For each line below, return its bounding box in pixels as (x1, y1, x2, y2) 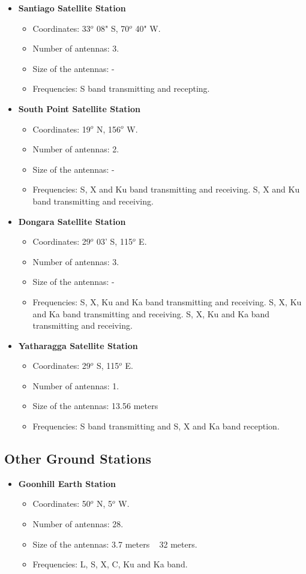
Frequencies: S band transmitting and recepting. (32, 82, 210, 95)
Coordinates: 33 (32, 22, 91, 34)
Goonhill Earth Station (18, 477, 116, 489)
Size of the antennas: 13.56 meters (32, 399, 158, 412)
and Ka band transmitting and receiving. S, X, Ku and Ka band (32, 307, 270, 320)
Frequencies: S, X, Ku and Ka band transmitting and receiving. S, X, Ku (32, 295, 302, 308)
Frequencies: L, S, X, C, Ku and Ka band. (32, 558, 188, 570)
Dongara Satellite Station (18, 215, 126, 227)
